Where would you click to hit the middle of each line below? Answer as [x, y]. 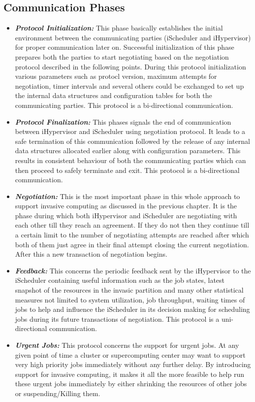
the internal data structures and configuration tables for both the [113, 95]
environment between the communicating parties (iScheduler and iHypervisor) [133, 37]
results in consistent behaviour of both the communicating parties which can [130, 160]
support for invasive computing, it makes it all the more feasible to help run [129, 374]
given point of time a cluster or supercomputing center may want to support [130, 354]
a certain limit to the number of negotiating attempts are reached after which [132, 235]
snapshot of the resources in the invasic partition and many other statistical [129, 290]
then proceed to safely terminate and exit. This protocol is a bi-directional [127, 170]
